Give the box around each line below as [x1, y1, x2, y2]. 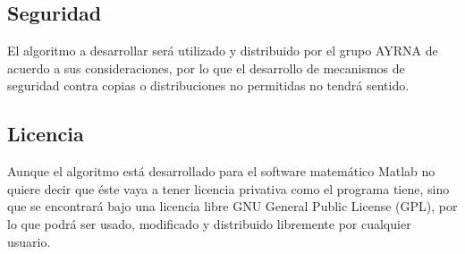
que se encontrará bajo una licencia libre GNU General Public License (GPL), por [7, 197, 458, 216]
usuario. [7, 232, 51, 250]
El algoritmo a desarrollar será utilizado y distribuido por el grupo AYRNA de [7, 41, 438, 60]
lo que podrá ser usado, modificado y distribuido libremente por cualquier [7, 214, 411, 233]
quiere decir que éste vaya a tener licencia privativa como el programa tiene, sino [7, 179, 450, 198]
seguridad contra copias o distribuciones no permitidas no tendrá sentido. [7, 76, 410, 95]
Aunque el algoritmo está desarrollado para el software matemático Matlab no [7, 162, 435, 181]
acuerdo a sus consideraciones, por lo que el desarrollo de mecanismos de [7, 58, 405, 77]
